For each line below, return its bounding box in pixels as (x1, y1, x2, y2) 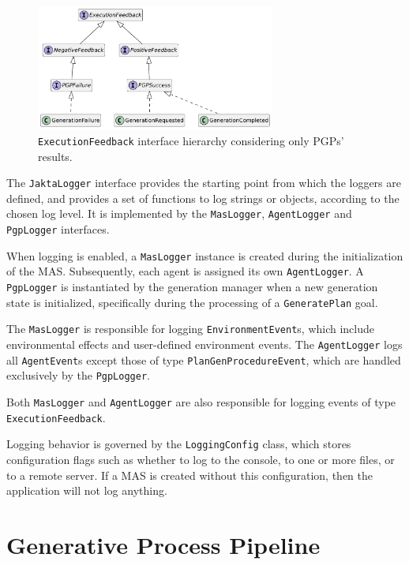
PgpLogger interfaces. (6, 221, 110, 238)
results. (38, 148, 73, 164)
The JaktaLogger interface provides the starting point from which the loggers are (6, 174, 401, 191)
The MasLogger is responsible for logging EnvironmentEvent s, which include (6, 320, 375, 337)
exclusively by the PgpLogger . (6, 367, 150, 384)
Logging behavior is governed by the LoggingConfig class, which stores (6, 436, 351, 452)
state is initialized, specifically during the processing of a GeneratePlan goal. (6, 294, 378, 310)
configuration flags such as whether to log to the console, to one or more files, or (6, 451, 395, 467)
